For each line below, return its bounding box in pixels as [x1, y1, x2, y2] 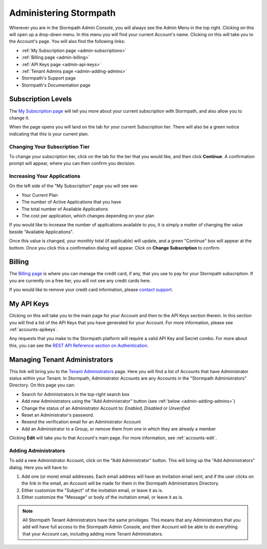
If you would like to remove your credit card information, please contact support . [9, 287, 173, 293]
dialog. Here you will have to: [9, 465, 69, 470]
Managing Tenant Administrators [9, 355, 113, 364]
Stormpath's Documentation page [21, 82, 91, 88]
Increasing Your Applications [9, 173, 81, 180]
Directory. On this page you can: [9, 382, 75, 388]
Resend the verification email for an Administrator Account [21, 419, 141, 425]
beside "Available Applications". [9, 229, 74, 235]
